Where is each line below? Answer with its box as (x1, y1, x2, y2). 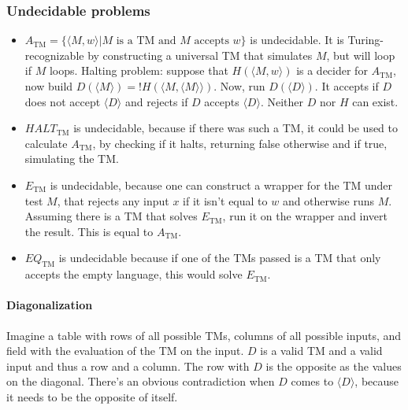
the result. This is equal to (24, 223, 154, 239)
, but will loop (326, 46, 395, 63)
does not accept (24, 93, 101, 109)
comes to (291, 373, 334, 390)
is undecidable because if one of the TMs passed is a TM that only (58, 249, 381, 266)
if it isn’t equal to (183, 192, 268, 209)
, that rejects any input (57, 192, 169, 209)
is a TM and (116, 35, 176, 47)
